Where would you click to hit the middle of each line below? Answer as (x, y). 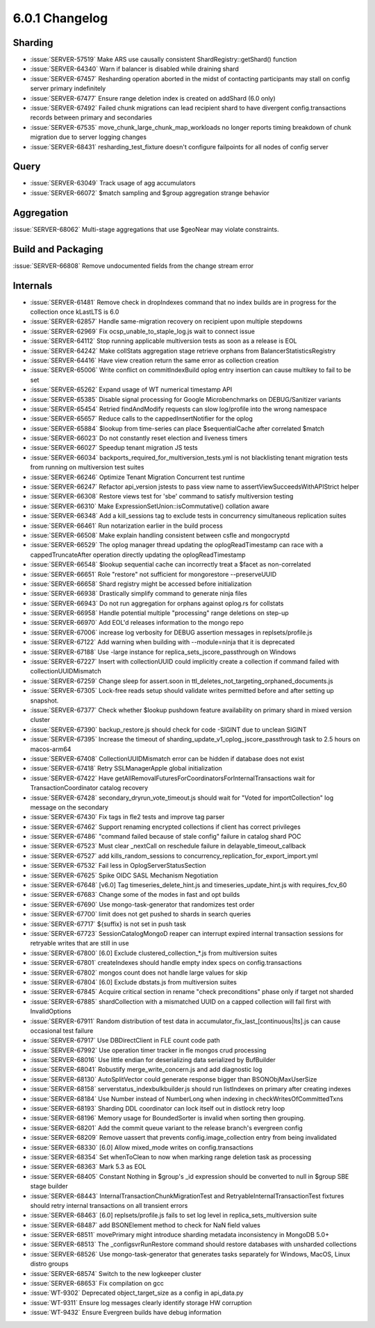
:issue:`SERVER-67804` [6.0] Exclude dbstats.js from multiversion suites (134, 982)
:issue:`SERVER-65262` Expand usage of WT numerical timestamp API (131, 389)
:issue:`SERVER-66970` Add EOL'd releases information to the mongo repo (137, 623)
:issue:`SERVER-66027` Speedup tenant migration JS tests (114, 448)
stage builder (49, 1186)
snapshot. (44, 700)
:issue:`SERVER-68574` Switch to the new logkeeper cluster (116, 1273)
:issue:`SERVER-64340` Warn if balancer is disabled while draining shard (135, 69)
